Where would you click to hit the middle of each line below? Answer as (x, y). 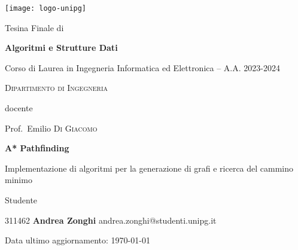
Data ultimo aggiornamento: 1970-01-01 (77, 240)
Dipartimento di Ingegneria (57, 88)
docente (19, 108)
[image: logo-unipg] (46, 8)
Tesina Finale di (34, 27)
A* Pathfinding (37, 148)
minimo (19, 180)
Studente (21, 200)
